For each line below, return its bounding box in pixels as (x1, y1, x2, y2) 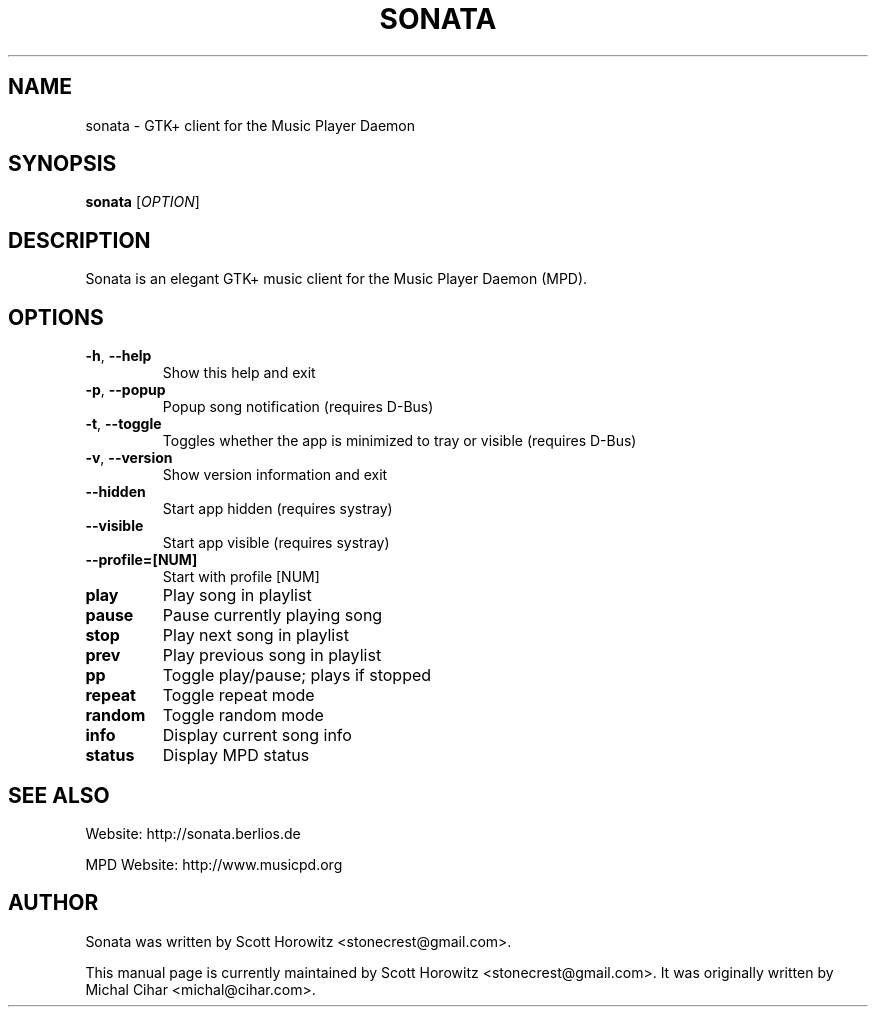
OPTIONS (8, 304, 104, 330)
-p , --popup (85, 381, 166, 399)
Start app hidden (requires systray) (162, 500, 393, 518)
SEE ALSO (8, 782, 110, 808)
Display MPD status (162, 745, 310, 766)
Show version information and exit (162, 466, 388, 484)
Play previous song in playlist (162, 645, 382, 666)
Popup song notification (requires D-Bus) (162, 398, 434, 416)
